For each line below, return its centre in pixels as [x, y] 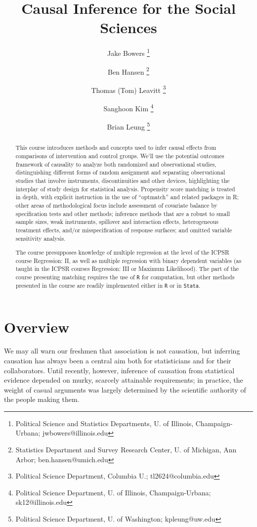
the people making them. [42, 399]
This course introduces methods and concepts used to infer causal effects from [116, 148]
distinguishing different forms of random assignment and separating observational [120, 172]
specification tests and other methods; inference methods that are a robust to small [123, 213]
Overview [37, 327]
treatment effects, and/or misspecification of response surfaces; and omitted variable [124, 230]
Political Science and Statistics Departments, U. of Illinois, [105, 423]
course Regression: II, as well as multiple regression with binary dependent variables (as [128, 260]
